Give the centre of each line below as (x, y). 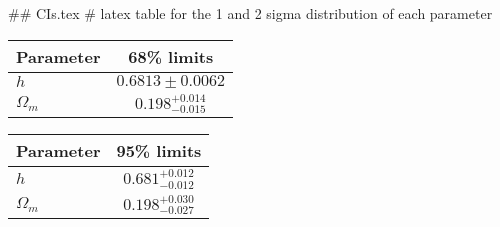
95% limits (159, 151)
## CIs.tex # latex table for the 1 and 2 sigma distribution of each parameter (250, 13)
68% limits (171, 56)
